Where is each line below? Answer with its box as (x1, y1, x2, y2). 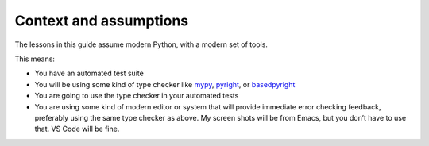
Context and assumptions (14, 12, 189, 29)
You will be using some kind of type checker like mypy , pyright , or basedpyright (34, 79, 296, 89)
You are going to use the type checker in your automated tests (34, 91, 239, 101)
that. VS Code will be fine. (34, 124, 120, 134)
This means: (14, 54, 56, 63)
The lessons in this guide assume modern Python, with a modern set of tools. (14, 40, 268, 49)
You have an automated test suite (34, 68, 145, 79)
